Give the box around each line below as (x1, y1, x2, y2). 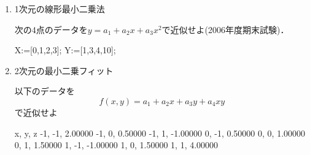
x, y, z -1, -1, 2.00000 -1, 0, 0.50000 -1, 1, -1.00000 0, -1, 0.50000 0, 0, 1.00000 (14, 126, 306, 139)
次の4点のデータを (14, 23, 88, 36)
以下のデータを (14, 85, 75, 97)
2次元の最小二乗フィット (14, 64, 114, 77)
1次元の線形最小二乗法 (14, 2, 105, 15)
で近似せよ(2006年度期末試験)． (161, 23, 289, 36)
